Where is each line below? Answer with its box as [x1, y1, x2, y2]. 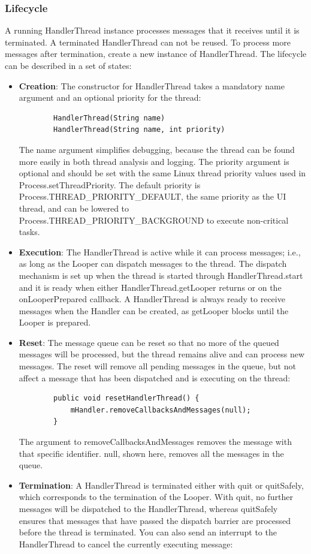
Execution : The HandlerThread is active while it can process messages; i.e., [19, 245, 301, 258]
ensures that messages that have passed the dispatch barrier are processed [19, 514, 291, 526]
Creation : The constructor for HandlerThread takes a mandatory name [19, 79, 285, 92]
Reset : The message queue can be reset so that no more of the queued [19, 336, 279, 348]
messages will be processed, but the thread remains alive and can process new [19, 348, 305, 360]
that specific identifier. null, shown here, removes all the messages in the [19, 447, 284, 459]
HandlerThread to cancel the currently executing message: [19, 537, 233, 550]
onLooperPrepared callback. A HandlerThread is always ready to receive [19, 293, 285, 305]
